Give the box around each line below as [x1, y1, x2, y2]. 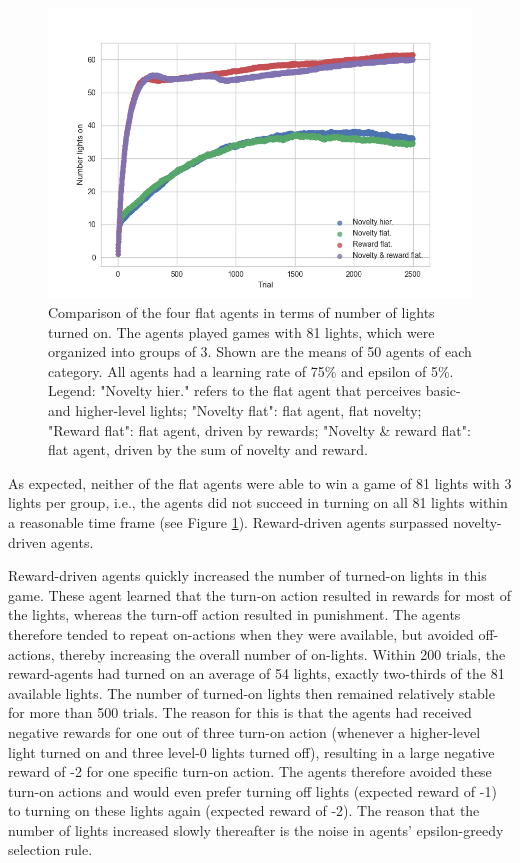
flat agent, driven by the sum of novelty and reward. [48, 439, 368, 460]
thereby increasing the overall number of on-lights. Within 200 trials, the [59, 643, 506, 664]
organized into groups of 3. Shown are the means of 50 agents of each [48, 341, 472, 362]
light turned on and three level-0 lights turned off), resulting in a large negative [8, 741, 495, 762]
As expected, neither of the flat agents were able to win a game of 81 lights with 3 [8, 472, 512, 493]
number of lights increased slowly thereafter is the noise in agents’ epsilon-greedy [8, 819, 504, 840]
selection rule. [8, 839, 93, 860]
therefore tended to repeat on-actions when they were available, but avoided [8, 623, 474, 644]
